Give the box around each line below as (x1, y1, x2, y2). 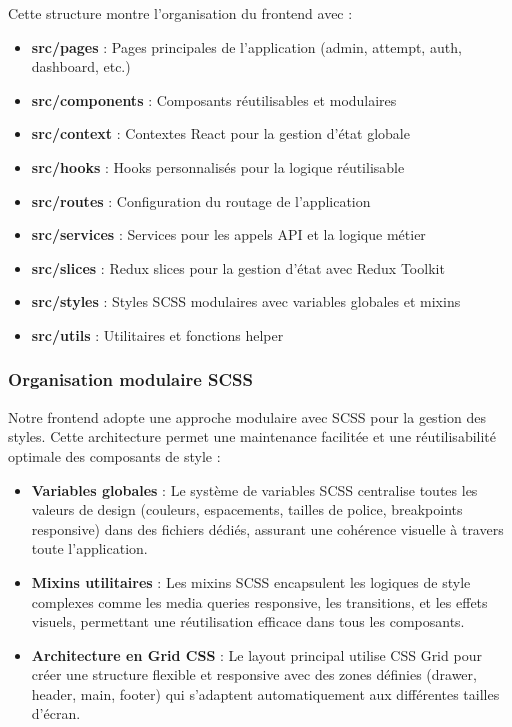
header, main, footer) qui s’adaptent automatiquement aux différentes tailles (31, 683, 500, 704)
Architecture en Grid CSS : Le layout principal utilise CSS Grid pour (31, 644, 482, 665)
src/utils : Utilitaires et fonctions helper (31, 324, 284, 345)
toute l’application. (31, 538, 148, 559)
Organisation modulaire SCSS (8, 367, 254, 392)
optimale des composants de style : (8, 445, 221, 466)
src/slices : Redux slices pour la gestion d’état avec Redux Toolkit (31, 257, 445, 278)
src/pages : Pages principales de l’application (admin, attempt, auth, (31, 36, 462, 57)
